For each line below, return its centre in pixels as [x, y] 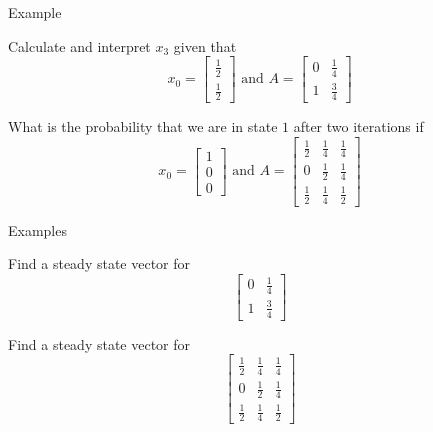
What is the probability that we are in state [143, 125]
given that [205, 45]
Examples [37, 229]
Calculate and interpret [79, 45]
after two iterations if [358, 125]
